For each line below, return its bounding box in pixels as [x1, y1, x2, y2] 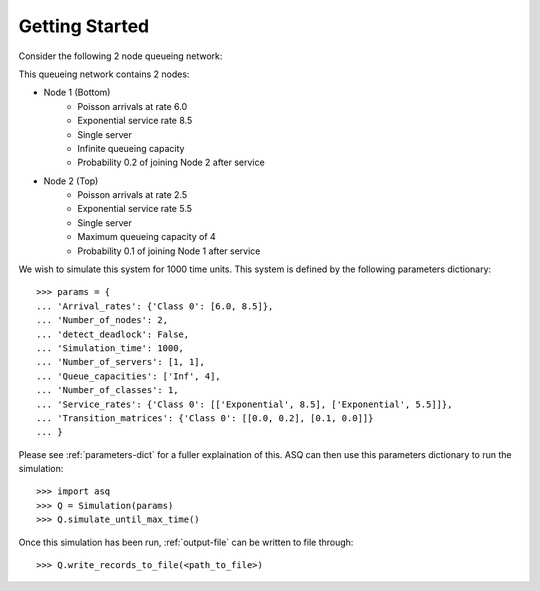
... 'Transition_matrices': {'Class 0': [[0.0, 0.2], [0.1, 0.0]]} [36, 412, 374, 424]
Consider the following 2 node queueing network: [18, 50, 223, 62]
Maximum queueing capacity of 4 [77, 231, 217, 243]
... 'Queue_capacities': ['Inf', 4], [36, 370, 222, 382]
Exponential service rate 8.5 [77, 115, 193, 127]
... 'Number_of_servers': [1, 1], [36, 356, 205, 368]
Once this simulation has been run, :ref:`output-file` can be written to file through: [18, 536, 354, 548]
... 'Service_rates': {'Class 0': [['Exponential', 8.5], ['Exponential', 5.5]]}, [36, 398, 453, 410]
